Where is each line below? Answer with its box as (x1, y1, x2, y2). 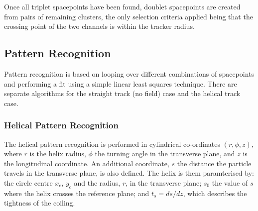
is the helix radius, (29, 148, 86, 159)
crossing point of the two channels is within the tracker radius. (4, 21, 195, 31)
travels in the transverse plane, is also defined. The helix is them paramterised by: (4, 168, 254, 178)
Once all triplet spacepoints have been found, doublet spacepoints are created (4, 1, 241, 11)
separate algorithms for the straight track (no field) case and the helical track (4, 88, 241, 99)
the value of (212, 177, 248, 188)
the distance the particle (177, 158, 252, 168)
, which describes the (183, 188, 247, 198)
